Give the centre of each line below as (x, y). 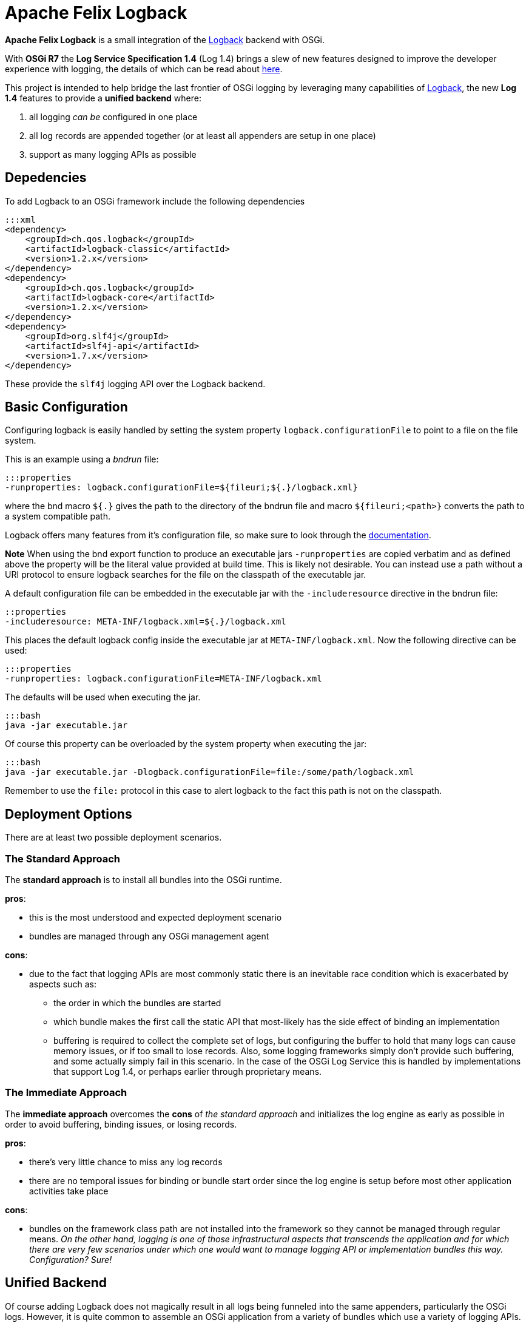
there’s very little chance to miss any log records (126, 1162)
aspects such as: (63, 984)
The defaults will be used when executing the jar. (103, 697)
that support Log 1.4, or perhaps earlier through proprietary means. (188, 1072)
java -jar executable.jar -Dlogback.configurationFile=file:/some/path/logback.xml (210, 772)
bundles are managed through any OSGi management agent (149, 936)
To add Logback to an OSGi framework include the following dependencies (155, 201)
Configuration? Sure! (71, 1259)
